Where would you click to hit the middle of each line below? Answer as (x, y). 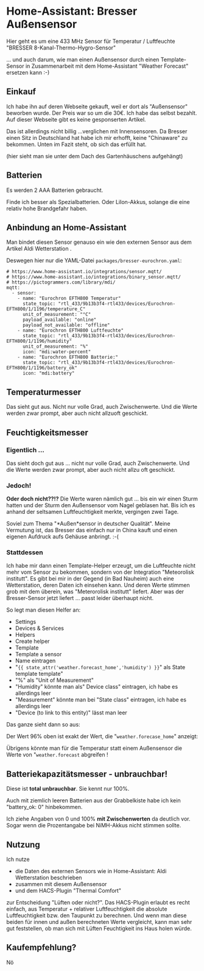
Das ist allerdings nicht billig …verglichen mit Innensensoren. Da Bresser (97, 131)
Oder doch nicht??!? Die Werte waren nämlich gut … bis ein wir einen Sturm (102, 499)
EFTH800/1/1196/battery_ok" (42, 368)
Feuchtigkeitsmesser (47, 432)
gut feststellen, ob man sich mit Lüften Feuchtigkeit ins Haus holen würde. (99, 929)
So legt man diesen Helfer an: (44, 610)
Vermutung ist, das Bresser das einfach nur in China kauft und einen (92, 530)
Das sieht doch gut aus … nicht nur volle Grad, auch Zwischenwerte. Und (98, 463)
